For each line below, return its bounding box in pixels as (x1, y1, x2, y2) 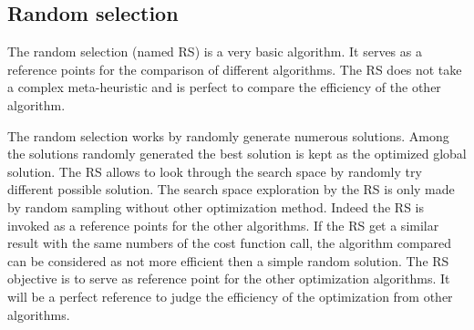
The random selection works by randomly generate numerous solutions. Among (7, 126, 449, 145)
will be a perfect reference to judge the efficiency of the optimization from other (7, 286, 453, 305)
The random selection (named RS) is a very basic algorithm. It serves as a (7, 42, 422, 61)
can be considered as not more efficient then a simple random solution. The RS (7, 251, 449, 270)
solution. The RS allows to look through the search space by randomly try (7, 161, 422, 180)
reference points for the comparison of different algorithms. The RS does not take (7, 59, 462, 78)
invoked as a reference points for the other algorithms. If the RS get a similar (7, 215, 439, 234)
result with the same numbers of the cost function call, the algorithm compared (7, 233, 451, 253)
